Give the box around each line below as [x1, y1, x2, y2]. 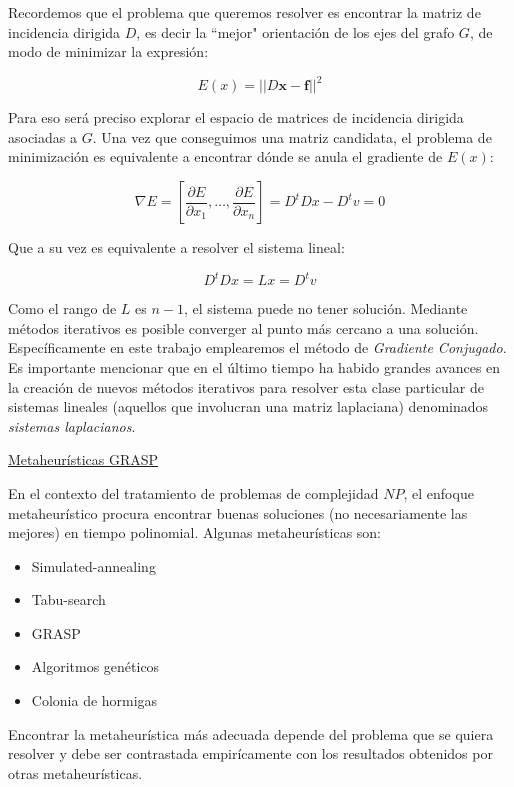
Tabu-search [31, 589, 106, 610]
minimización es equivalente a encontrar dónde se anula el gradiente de [8, 146, 443, 167]
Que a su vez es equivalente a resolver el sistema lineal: [8, 237, 345, 258]
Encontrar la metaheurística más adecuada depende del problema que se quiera [8, 723, 494, 744]
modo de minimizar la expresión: [8, 41, 209, 62]
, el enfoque [403, 482, 474, 503]
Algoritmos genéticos [31, 656, 160, 677]
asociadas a [8, 126, 77, 147]
